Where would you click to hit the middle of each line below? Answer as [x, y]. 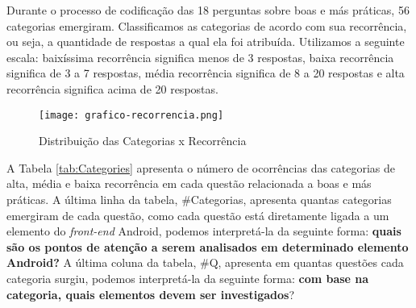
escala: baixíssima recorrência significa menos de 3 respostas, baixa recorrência [200, 57]
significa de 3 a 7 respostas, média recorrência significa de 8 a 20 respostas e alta [206, 73]
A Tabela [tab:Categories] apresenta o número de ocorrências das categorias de [201, 167]
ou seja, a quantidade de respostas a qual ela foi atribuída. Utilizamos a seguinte [206, 42]
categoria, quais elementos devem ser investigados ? [151, 294]
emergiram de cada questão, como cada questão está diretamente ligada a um [198, 215]
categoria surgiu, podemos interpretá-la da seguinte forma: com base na [188, 278]
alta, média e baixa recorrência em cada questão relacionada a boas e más [189, 183]
